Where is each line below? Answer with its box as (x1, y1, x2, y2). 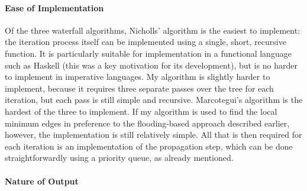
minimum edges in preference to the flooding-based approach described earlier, (5, 116, 290, 129)
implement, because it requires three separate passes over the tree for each (5, 82, 274, 94)
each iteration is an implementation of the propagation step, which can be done (5, 140, 293, 152)
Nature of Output (5, 174, 79, 187)
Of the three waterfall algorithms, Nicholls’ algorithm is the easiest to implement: (5, 24, 300, 36)
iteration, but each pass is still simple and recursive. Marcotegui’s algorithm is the (5, 93, 303, 106)
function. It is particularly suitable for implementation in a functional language (5, 47, 292, 59)
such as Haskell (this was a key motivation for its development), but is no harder (5, 59, 298, 71)
